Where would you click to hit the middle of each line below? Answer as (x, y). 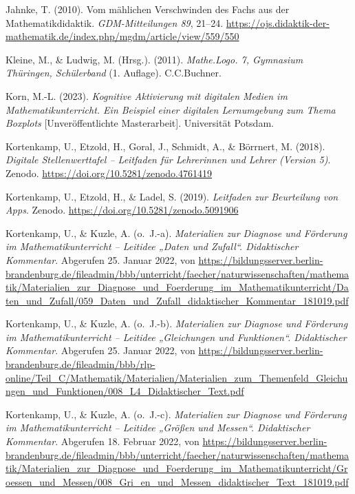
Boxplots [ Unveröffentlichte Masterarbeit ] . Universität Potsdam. (140, 123)
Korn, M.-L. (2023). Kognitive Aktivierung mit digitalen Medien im (147, 95)
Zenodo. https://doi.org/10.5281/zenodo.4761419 (109, 173)
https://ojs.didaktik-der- (278, 22)
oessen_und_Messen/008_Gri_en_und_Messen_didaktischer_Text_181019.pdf (177, 481)
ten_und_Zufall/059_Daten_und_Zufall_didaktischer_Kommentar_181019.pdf (177, 300)
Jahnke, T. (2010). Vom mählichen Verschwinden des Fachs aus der (148, 9)
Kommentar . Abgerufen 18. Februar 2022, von (103, 441)
